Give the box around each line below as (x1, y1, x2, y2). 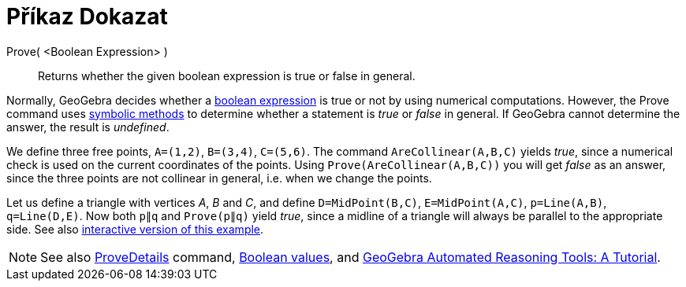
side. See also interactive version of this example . (6, 222, 264, 236)
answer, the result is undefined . (6, 120, 170, 134)
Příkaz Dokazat (6, 3, 168, 30)
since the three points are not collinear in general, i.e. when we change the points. (6, 171, 432, 185)
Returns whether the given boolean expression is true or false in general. (38, 68, 416, 83)
